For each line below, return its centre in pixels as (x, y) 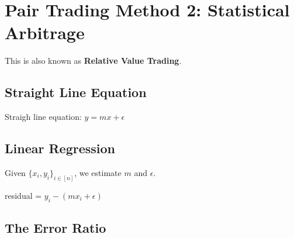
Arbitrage (45, 32)
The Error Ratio (56, 227)
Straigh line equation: (43, 117)
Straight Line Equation (76, 92)
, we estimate (98, 172)
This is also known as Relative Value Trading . (93, 61)
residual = (23, 195)
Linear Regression (60, 148)
